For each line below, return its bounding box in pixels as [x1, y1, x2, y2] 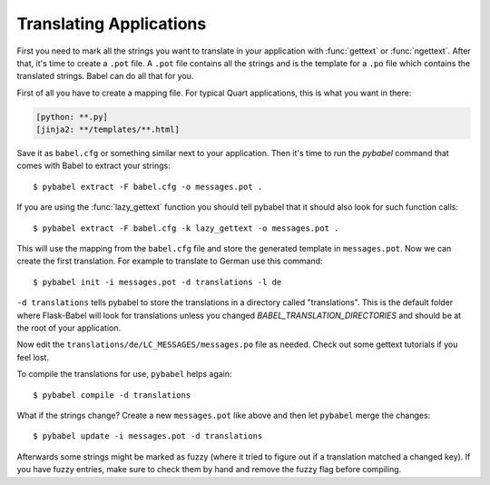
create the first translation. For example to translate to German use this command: [16, 255, 323, 267]
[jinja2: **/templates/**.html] [35, 124, 181, 135]
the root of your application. [16, 322, 122, 333]
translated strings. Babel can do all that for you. [16, 71, 194, 82]
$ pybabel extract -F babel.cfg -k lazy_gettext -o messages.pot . [33, 223, 339, 233]
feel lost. [16, 351, 50, 362]
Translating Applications [16, 14, 207, 34]
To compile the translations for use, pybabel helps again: [16, 369, 232, 380]
